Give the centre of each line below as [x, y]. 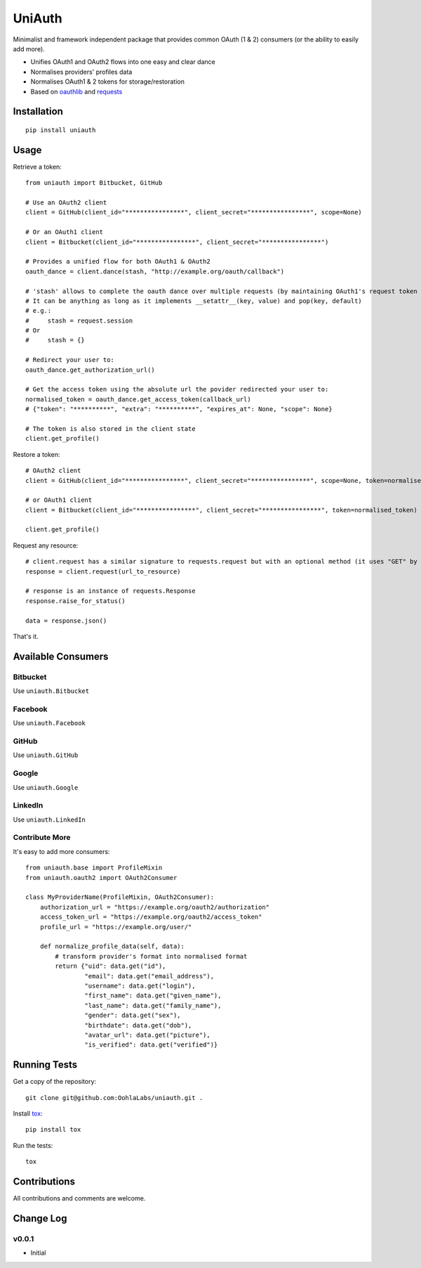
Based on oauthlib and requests [76, 91]
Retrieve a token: [38, 167]
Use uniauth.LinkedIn [49, 820]
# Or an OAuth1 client [65, 232]
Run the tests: [33, 1145]
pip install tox [53, 1130]
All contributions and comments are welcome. [79, 1198]
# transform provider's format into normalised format [151, 956]
